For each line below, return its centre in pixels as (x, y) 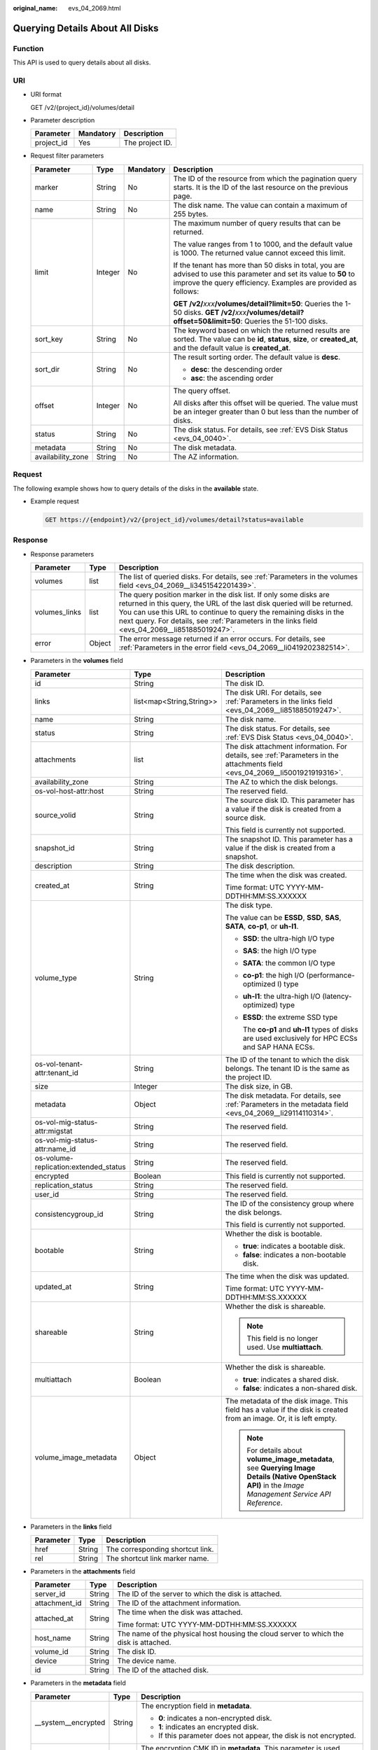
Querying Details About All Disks (86, 28)
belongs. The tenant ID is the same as (287, 1068)
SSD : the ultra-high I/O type (289, 938)
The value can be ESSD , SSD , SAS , (283, 917)
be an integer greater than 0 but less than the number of (266, 412)
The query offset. (202, 391)
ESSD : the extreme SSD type (290, 1017)
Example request (55, 501)
